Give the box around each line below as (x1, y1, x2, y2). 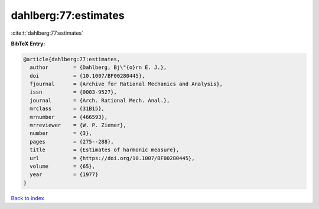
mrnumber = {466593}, (30, 114, 108, 120)
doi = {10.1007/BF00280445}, (30, 72, 145, 79)
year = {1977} (30, 171, 99, 178)
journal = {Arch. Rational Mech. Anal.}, (30, 97, 170, 104)
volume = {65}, (30, 163, 96, 170)
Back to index (11, 194, 44, 201)
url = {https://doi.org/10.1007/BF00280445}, (30, 155, 195, 161)
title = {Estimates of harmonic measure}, (30, 147, 180, 153)
